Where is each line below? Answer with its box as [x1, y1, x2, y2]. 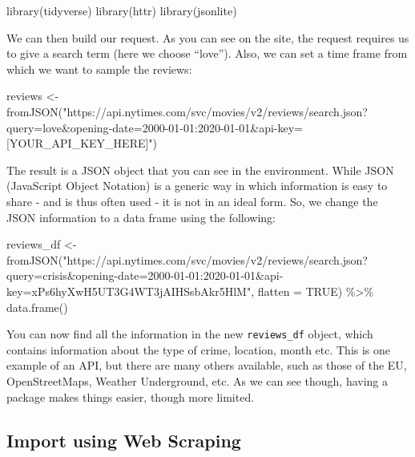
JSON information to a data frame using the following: [6, 208, 276, 225]
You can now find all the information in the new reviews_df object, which [6, 326, 373, 342]
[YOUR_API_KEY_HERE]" [6, 135, 153, 152]
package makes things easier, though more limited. [6, 388, 255, 405]
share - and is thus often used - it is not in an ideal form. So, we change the [6, 192, 378, 209]
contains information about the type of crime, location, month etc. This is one [6, 341, 391, 358]
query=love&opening [6, 119, 109, 135]
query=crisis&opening [6, 267, 115, 284]
